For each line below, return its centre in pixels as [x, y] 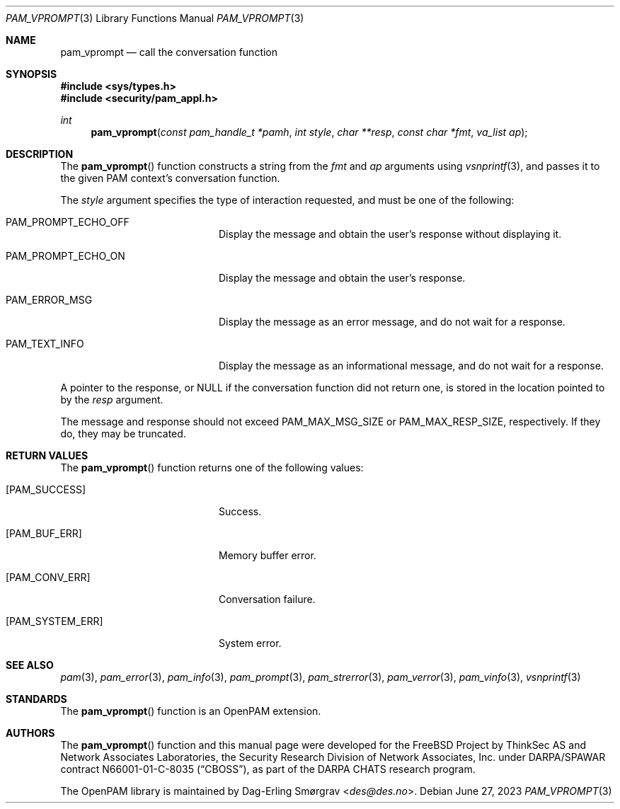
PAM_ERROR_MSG [49, 300]
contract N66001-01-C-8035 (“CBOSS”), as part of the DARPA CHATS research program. [268, 769]
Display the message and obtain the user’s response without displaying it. [390, 234]
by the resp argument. [112, 400]
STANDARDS [36, 699]
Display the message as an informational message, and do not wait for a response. [411, 366]
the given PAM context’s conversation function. [170, 178]
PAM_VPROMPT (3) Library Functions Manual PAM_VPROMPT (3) [155, 18]
